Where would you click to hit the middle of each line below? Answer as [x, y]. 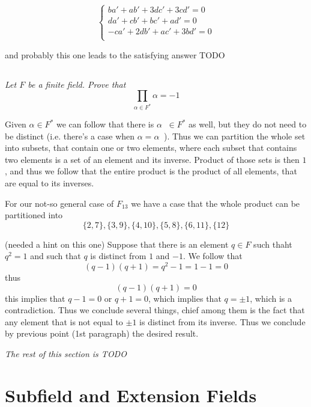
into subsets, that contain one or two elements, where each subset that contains [151, 148]
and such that [56, 256]
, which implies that [185, 298]
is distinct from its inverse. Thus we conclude [222, 321]
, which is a [271, 298]
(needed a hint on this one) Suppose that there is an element [117, 244]
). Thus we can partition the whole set [235, 136]
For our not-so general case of [59, 203]
